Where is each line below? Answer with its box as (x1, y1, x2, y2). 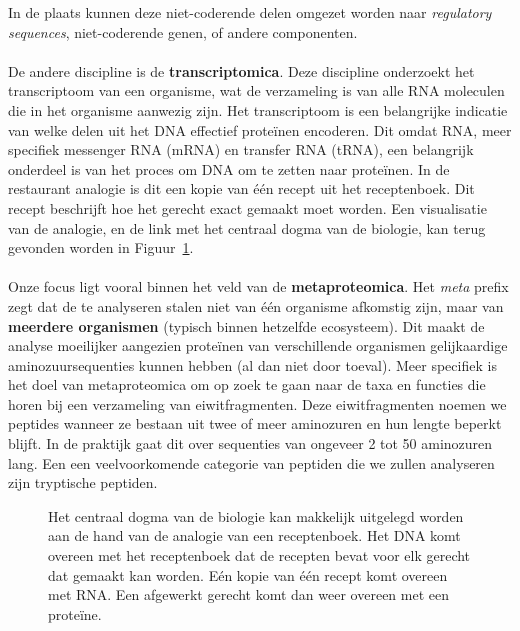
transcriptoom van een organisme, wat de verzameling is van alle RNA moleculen (8, 80, 505, 101)
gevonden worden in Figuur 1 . (8, 237, 194, 258)
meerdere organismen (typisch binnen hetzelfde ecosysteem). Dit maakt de (8, 315, 485, 336)
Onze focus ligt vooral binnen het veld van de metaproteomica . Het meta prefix (8, 276, 509, 297)
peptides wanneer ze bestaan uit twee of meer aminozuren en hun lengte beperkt (8, 413, 502, 434)
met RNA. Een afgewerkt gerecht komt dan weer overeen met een (48, 584, 450, 605)
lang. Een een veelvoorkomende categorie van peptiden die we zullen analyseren (8, 452, 495, 473)
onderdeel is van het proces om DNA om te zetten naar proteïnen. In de (8, 158, 450, 179)
